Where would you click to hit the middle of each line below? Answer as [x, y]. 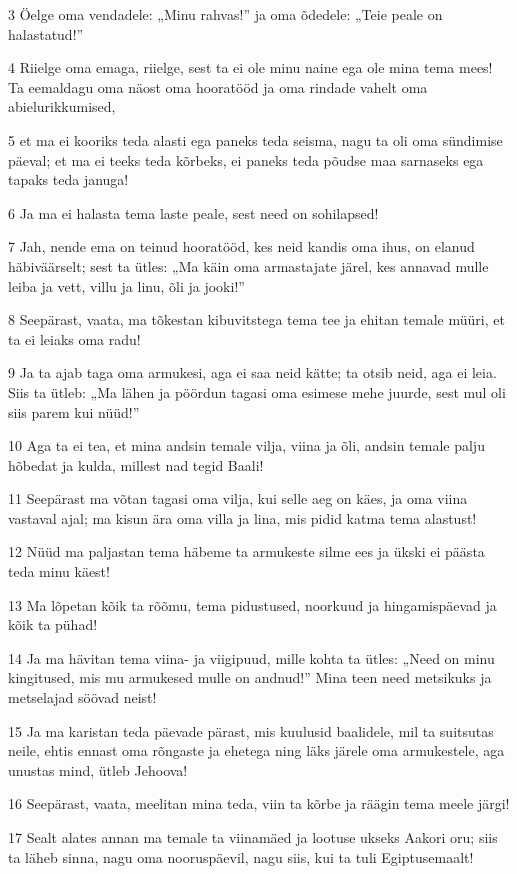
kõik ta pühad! [53, 624]
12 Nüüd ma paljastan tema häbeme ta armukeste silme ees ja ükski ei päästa [246, 551]
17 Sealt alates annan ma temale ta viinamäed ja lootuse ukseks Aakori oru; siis [253, 837]
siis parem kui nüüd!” [74, 411]
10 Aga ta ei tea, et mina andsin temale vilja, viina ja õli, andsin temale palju [246, 445]
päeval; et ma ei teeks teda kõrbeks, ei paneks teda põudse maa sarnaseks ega [246, 159]
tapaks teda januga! [68, 179]
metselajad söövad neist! [82, 697]
